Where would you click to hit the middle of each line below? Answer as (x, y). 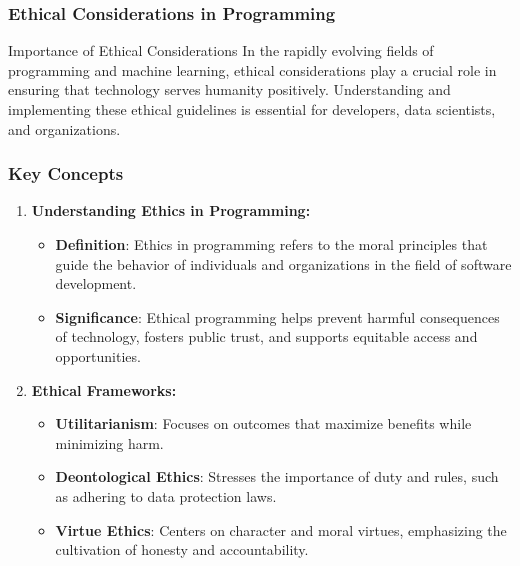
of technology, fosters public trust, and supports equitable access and (266, 336)
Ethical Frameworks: (104, 389)
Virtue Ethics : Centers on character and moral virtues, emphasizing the (281, 529)
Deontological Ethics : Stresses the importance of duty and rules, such (277, 476)
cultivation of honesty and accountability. (182, 549)
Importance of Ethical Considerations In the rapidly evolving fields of (221, 50)
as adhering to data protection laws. (166, 495)
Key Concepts (66, 173)
